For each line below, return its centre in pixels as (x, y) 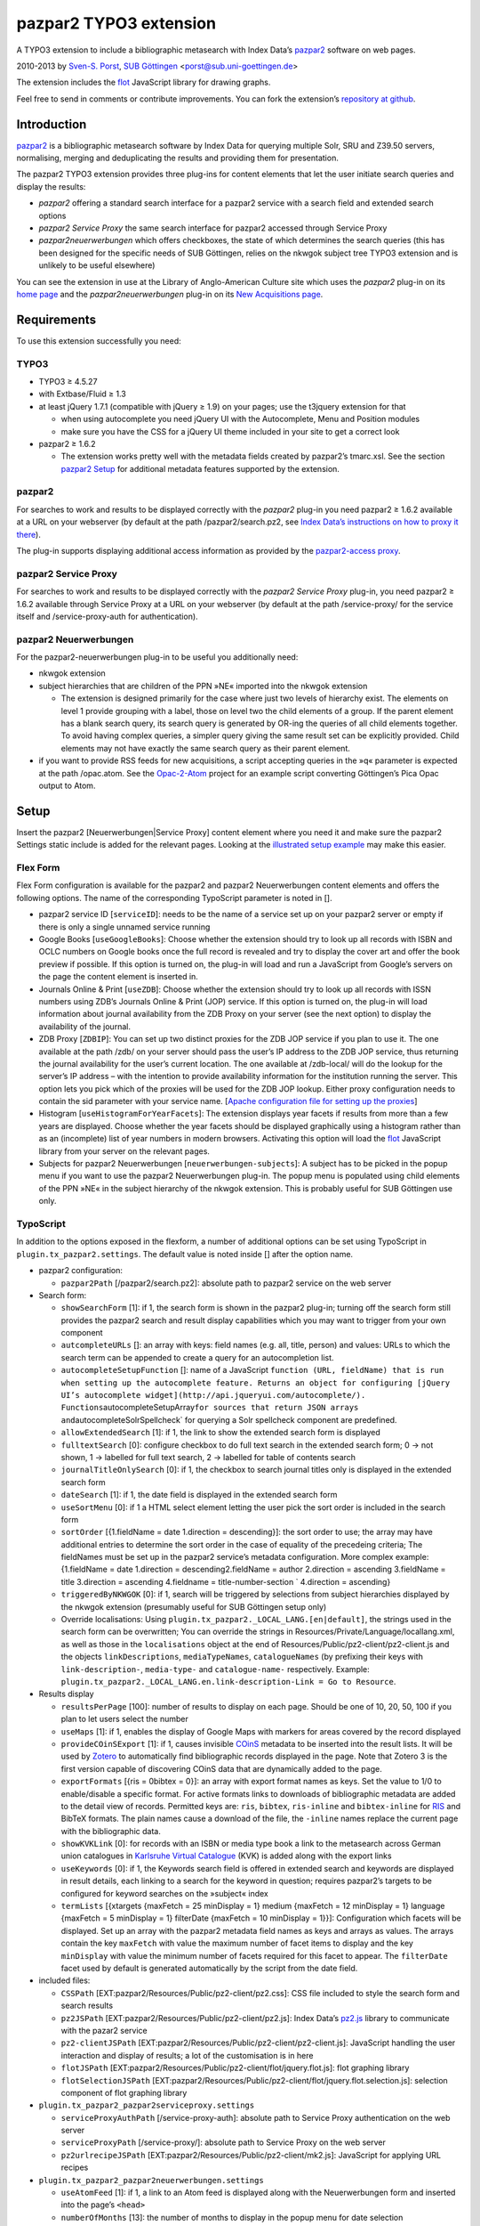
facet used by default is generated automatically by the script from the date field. (209, 1968)
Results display (66, 1694)
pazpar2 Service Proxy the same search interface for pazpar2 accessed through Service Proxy (213, 228)
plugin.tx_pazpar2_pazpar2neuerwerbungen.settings (151, 2180)
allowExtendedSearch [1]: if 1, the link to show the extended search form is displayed (221, 1433)
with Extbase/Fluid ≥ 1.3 (82, 394)
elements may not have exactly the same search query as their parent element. (205, 748)
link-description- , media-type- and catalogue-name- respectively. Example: (216, 1669)
